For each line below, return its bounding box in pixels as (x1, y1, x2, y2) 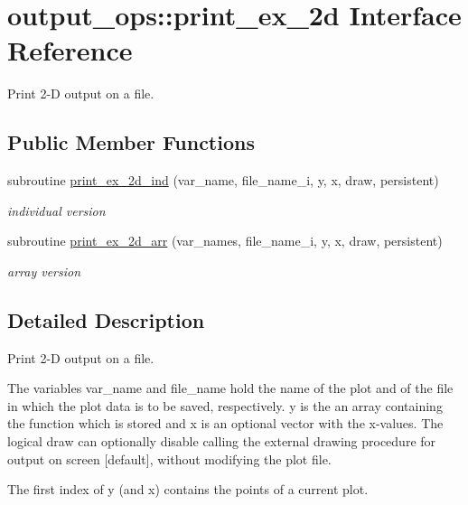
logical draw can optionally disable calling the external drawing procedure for (7, 432, 436, 451)
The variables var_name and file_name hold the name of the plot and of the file (7, 379, 454, 397)
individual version (7, 201, 106, 220)
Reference (7, 32, 133, 69)
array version (7, 261, 81, 280)
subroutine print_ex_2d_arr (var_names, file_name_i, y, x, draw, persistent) (7, 231, 443, 250)
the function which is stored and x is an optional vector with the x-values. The (7, 414, 444, 433)
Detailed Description (7, 305, 205, 333)
